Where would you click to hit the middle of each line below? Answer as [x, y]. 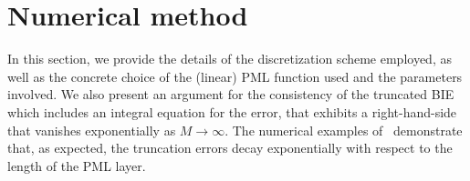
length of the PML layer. [77, 165]
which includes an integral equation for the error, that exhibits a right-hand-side [232, 111]
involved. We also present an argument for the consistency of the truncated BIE [231, 94]
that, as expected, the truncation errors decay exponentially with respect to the [230, 148]
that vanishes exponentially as [92, 130]
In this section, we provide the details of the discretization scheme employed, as [230, 59]
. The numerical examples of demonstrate [344, 130]
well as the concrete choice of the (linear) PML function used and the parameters [235, 76]
